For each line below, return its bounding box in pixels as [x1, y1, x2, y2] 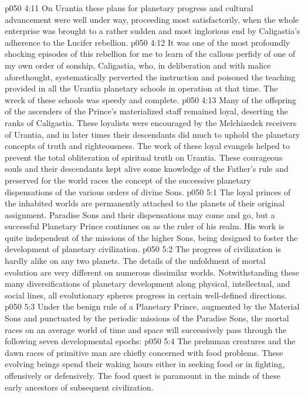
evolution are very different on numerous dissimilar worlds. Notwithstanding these [5, 266, 299, 278]
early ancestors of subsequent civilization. [5, 381, 154, 393]
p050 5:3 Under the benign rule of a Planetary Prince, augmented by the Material [5, 300, 300, 313]
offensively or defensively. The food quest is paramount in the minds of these [5, 369, 280, 381]
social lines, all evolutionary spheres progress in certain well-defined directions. [5, 289, 287, 301]
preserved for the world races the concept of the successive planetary [5, 174, 251, 186]
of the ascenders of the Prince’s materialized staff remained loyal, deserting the [5, 105, 288, 117]
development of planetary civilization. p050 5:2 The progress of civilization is [5, 243, 281, 255]
